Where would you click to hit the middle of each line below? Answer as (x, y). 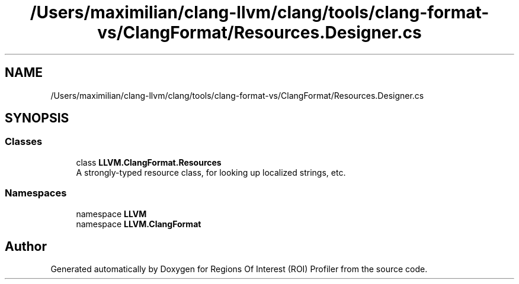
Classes (24, 142)
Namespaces (36, 193)
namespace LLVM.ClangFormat (139, 224)
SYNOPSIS (37, 118)
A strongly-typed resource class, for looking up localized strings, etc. (211, 172)
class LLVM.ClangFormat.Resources (149, 162)
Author (26, 246)
